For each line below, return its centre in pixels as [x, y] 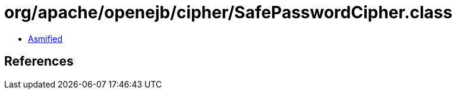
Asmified [45, 38]
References [39, 61]
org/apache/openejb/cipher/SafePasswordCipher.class [228, 12]
